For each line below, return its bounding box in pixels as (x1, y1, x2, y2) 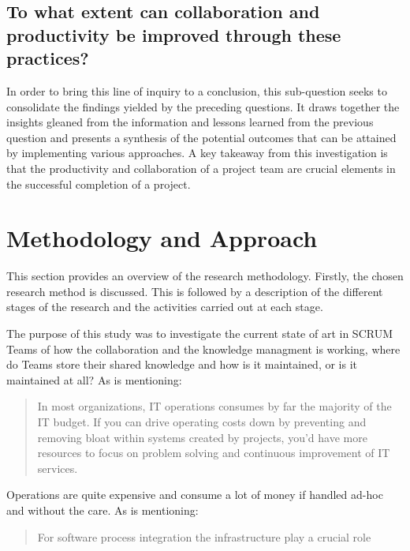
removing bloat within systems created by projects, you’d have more (37, 429, 367, 445)
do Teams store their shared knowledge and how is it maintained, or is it (6, 356, 358, 373)
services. (37, 459, 78, 476)
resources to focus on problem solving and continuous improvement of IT (37, 444, 390, 461)
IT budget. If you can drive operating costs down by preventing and (37, 414, 367, 430)
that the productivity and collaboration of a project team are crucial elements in (6, 159, 396, 176)
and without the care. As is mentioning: (6, 501, 199, 518)
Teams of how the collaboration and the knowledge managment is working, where (6, 340, 401, 357)
